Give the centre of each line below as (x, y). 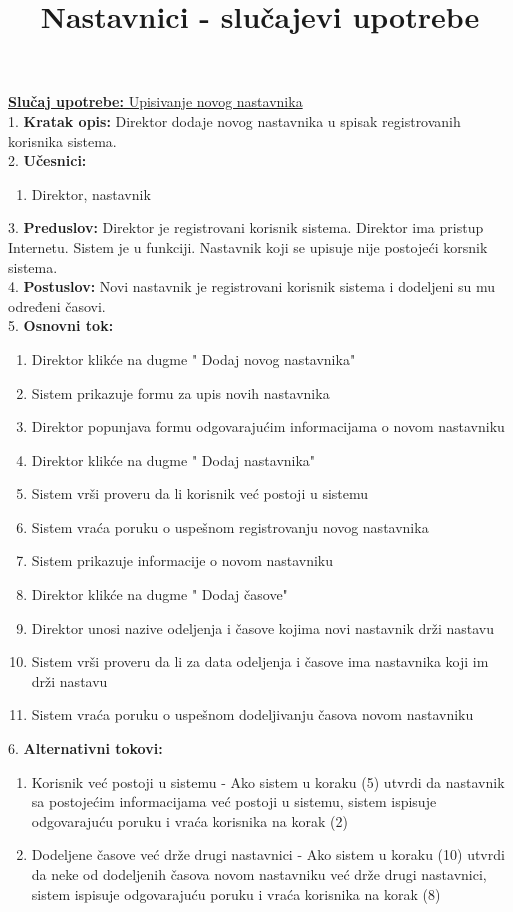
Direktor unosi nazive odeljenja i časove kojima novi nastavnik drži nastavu (263, 627)
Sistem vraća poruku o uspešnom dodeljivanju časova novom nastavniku (252, 714)
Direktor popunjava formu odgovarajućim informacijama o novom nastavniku (268, 426)
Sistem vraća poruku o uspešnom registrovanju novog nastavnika (230, 526)
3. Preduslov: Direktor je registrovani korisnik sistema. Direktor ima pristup (246, 227)
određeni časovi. (57, 305)
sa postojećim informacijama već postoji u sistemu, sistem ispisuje (234, 801)
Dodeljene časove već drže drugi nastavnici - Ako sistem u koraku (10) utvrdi (268, 854)
